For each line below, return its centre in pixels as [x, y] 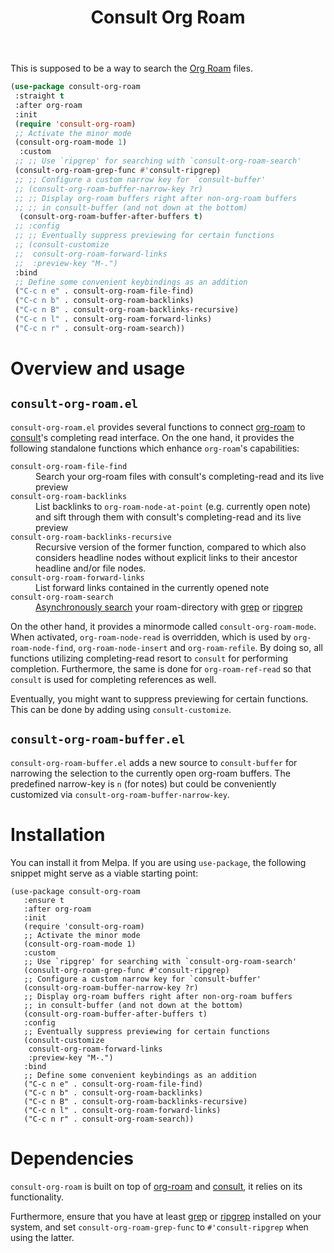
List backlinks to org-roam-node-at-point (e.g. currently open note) [173, 506]
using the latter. [42, 1237]
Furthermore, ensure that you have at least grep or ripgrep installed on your [166, 1216]
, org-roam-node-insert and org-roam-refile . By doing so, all [198, 647]
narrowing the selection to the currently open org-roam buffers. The [150, 773]
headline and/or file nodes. [91, 568]
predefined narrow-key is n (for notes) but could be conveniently [143, 783]
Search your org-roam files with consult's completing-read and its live [180, 476]
